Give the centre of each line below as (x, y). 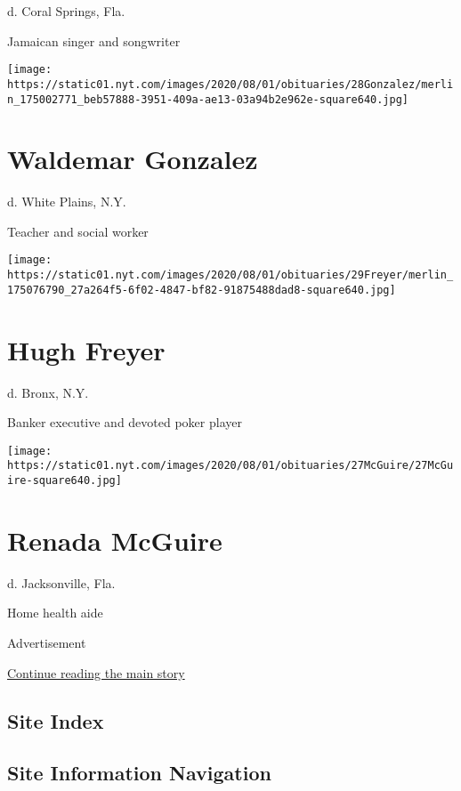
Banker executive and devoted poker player (125, 422)
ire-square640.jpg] (65, 481)
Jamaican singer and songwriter (94, 40)
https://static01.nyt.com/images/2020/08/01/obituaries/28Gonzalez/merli (230, 84)
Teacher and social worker (78, 231)
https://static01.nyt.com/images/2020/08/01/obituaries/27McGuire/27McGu (230, 466)
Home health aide (55, 613)
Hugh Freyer (86, 349)
